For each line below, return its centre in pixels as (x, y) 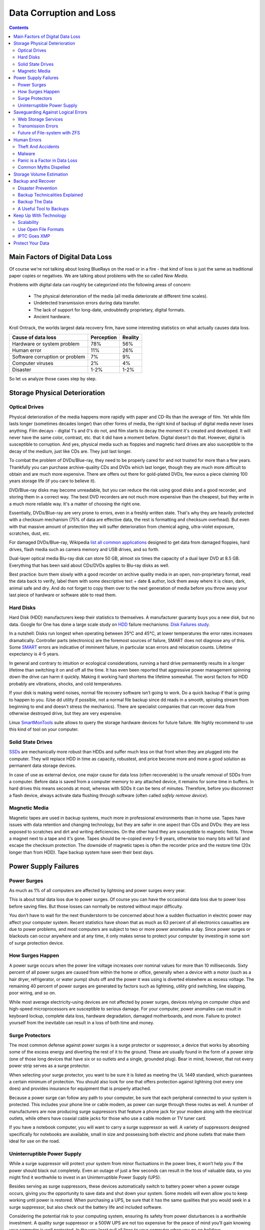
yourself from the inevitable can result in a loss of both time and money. (82, 1022)
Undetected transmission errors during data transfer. (87, 303)
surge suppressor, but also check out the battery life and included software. (86, 1207)
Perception (104, 337)
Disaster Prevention (38, 188)
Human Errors (27, 140)
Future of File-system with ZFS (49, 133)
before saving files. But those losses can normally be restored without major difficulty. (96, 906)
